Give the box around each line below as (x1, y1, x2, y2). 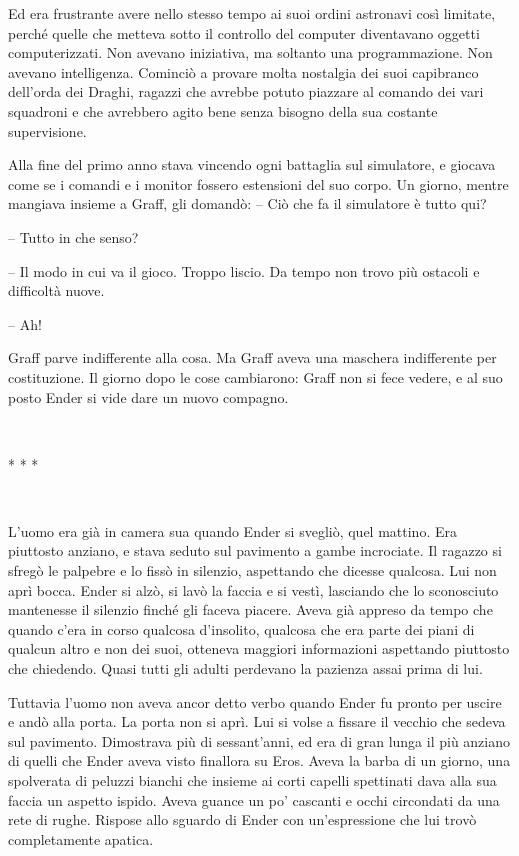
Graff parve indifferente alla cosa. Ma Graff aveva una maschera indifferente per (8, 347, 497, 368)
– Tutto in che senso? (8, 226, 139, 247)
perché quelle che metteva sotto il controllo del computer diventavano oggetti (8, 22, 480, 43)
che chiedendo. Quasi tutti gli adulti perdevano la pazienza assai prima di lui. (8, 658, 483, 679)
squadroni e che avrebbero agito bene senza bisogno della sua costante (8, 100, 438, 121)
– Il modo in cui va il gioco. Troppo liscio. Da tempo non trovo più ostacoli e (8, 260, 480, 281)
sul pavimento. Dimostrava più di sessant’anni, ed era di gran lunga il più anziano (8, 730, 511, 751)
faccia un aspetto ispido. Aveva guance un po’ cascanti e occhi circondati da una (8, 789, 500, 810)
